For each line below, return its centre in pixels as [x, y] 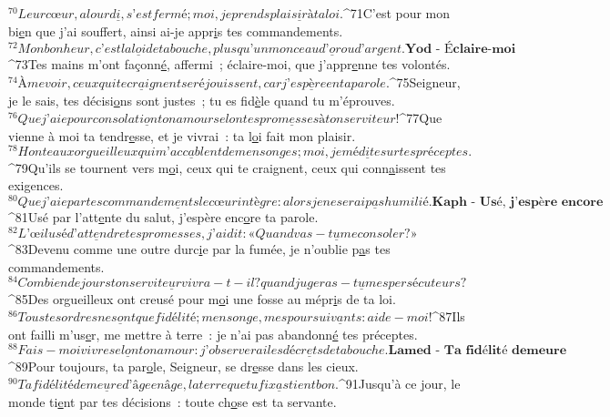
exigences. [36, 185]
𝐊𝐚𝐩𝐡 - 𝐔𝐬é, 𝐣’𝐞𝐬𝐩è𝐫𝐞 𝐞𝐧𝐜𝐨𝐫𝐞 [518, 202]
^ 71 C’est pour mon [396, 13]
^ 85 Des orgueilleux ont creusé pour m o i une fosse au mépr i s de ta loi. [202, 298]
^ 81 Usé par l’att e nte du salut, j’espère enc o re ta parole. [163, 217]
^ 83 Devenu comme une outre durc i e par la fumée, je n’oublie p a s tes [199, 249]
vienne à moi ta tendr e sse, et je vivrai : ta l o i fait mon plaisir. [182, 135]
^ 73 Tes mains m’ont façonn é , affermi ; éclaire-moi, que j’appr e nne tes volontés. [229, 64]
